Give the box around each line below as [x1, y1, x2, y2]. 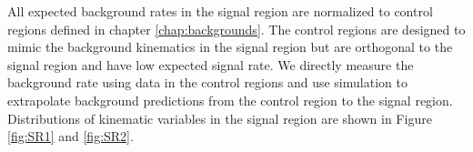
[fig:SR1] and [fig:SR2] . [7, 127, 134, 146]
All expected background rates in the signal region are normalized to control [7, 2, 433, 20]
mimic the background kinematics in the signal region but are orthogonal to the [7, 37, 453, 56]
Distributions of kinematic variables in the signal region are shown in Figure [7, 108, 432, 127]
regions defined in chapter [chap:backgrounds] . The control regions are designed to [7, 19, 466, 38]
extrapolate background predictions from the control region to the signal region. [7, 90, 453, 109]
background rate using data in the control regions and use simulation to [7, 73, 408, 92]
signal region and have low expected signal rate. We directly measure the [7, 55, 414, 74]
